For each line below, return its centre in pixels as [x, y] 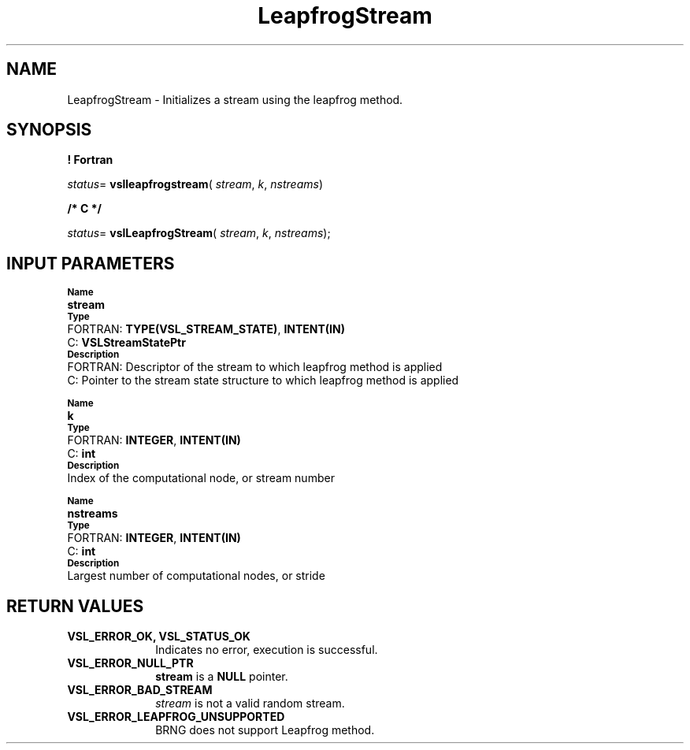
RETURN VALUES [75, 606]
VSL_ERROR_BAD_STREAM [140, 690]
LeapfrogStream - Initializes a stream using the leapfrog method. [235, 99]
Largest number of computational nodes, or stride [196, 576]
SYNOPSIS [49, 130]
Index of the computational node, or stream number [201, 478]
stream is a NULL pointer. [222, 677]
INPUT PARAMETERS [91, 263]
